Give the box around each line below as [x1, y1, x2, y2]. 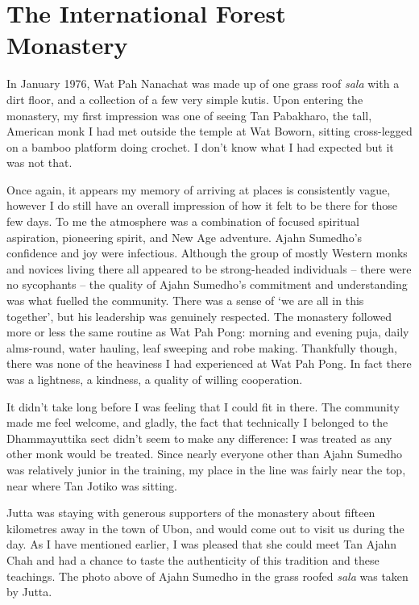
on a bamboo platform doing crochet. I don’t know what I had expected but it [6, 138, 394, 155]
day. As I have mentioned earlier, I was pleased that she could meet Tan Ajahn [6, 536, 397, 553]
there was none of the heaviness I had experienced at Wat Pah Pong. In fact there [6, 355, 412, 372]
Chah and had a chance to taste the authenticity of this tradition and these [6, 551, 380, 568]
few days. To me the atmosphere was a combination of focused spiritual [6, 213, 359, 230]
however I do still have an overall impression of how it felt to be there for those [6, 197, 398, 214]
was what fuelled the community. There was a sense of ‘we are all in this [6, 292, 364, 309]
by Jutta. [6, 583, 52, 600]
